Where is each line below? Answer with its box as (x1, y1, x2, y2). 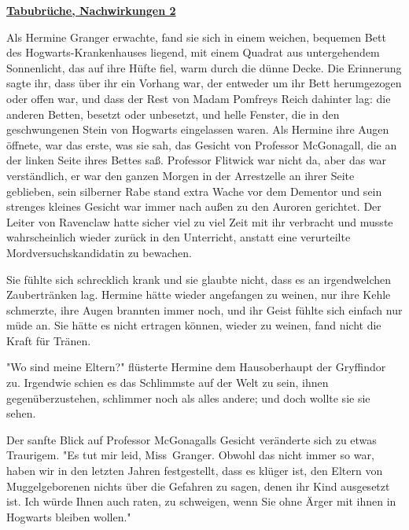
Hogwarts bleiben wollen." (6, 508, 131, 524)
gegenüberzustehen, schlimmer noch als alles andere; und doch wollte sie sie (6, 389, 370, 406)
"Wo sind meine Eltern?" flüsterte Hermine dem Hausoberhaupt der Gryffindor (6, 359, 386, 375)
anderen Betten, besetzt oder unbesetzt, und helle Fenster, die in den (6, 105, 340, 122)
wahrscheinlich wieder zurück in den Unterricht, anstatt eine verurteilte (6, 229, 351, 245)
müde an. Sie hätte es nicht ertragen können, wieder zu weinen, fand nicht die (6, 317, 381, 333)
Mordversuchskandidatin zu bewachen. (6, 244, 192, 260)
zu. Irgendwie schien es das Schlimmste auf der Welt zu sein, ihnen (6, 374, 329, 391)
